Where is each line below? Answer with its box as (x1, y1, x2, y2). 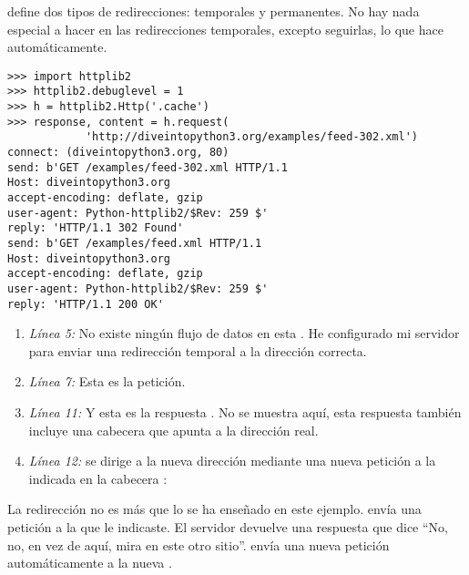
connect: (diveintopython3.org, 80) (7, 146, 229, 159)
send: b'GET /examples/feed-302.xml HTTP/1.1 (7, 160, 288, 174)
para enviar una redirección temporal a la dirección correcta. (28, 341, 367, 360)
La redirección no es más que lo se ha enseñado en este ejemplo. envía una (7, 499, 422, 519)
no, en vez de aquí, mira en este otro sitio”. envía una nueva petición (7, 535, 390, 554)
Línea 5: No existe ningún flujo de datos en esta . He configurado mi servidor (28, 323, 460, 343)
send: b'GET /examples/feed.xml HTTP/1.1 (7, 237, 262, 250)
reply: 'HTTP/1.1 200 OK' (7, 297, 164, 311)
